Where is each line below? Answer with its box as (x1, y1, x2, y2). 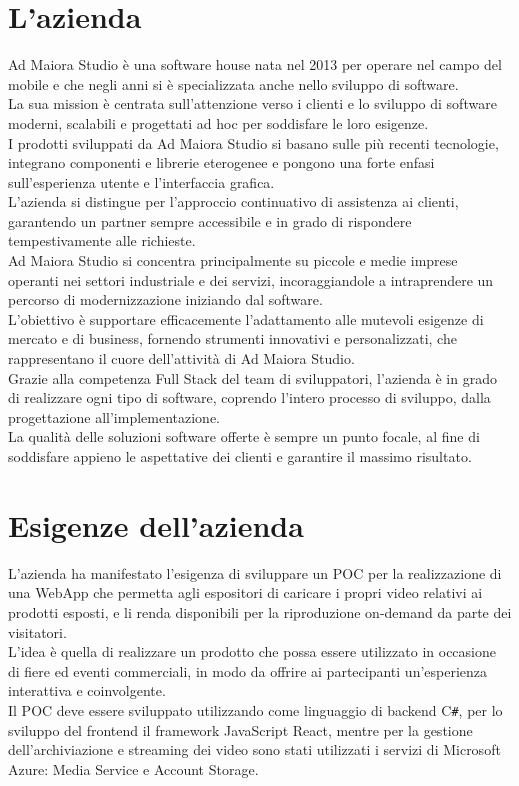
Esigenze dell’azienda (8, 504, 304, 545)
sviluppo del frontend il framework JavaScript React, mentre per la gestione (8, 719, 473, 740)
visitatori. (8, 621, 67, 642)
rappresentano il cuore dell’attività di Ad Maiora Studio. (8, 348, 355, 369)
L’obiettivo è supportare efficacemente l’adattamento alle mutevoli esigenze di (8, 308, 484, 329)
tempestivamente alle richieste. (8, 230, 196, 251)
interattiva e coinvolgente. (8, 680, 166, 701)
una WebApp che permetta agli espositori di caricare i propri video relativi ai (8, 582, 483, 603)
